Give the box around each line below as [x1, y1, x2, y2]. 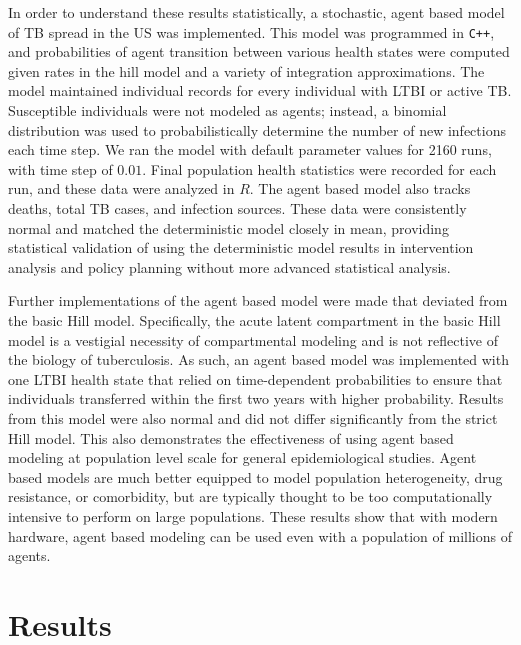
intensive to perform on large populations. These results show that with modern [8, 505, 498, 526]
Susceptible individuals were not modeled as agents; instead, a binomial [8, 100, 447, 121]
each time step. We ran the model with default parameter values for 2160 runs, [8, 139, 492, 160]
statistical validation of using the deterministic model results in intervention [8, 237, 474, 258]
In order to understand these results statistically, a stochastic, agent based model [8, 2, 505, 22]
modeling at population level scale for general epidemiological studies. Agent [8, 447, 477, 468]
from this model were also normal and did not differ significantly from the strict [8, 407, 498, 428]
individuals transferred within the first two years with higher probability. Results [8, 388, 504, 409]
